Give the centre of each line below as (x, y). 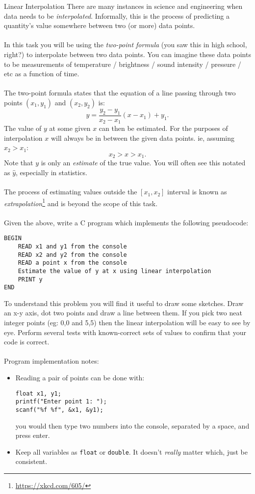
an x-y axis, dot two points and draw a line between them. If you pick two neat (123, 313)
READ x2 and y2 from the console (72, 255)
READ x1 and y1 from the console (72, 246)
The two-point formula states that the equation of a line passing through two (120, 93)
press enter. (33, 435)
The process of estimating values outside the (71, 192)
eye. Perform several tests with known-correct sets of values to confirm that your (125, 332)
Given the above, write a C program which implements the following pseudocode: (126, 222)
